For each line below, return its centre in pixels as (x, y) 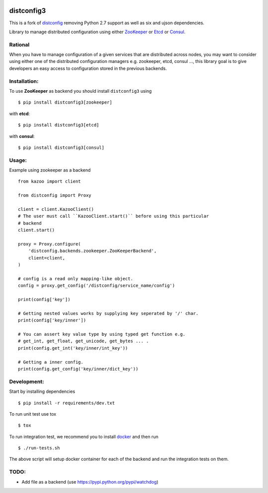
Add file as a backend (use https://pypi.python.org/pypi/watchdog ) (90, 482)
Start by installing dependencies (42, 391)
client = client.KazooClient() (56, 209)
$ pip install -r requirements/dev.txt (67, 403)
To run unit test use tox (33, 414)
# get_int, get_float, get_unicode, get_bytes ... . (83, 341)
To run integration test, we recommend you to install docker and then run (84, 436)
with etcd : (20, 114)
